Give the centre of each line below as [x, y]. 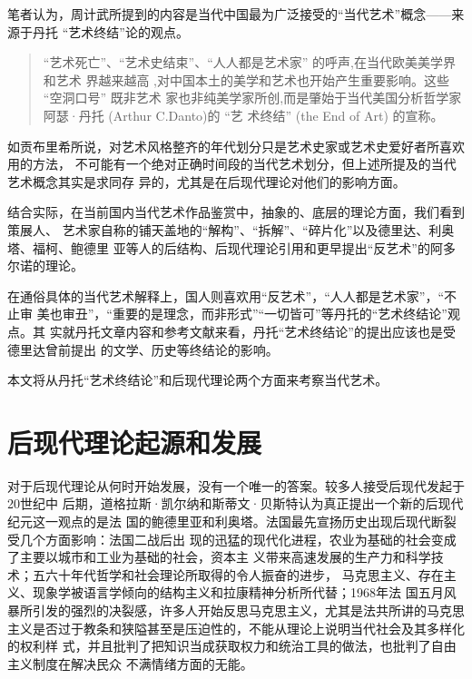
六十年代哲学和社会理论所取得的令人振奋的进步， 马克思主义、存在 [244, 574]
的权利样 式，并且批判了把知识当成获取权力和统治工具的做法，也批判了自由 [232, 646]
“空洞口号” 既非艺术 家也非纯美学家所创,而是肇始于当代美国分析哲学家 [252, 98]
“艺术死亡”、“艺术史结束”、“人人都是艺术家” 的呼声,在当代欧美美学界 [249, 62]
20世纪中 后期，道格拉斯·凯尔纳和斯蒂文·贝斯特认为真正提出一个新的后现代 [236, 503]
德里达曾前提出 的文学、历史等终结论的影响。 [143, 349]
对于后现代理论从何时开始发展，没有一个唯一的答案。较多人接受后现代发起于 [236, 485]
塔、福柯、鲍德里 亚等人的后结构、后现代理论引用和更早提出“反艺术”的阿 [225, 247]
